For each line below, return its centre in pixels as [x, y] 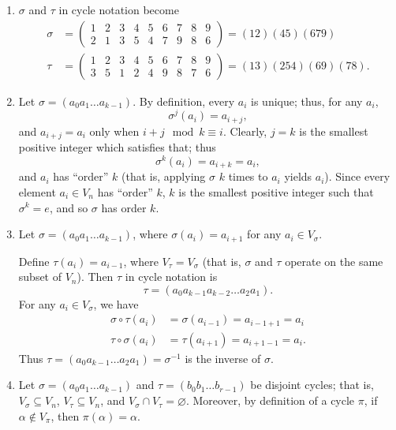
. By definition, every [184, 101]
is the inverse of [223, 358]
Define [34, 261]
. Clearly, [245, 131]
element [37, 191]
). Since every [357, 176]
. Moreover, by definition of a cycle [270, 400]
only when [114, 131]
